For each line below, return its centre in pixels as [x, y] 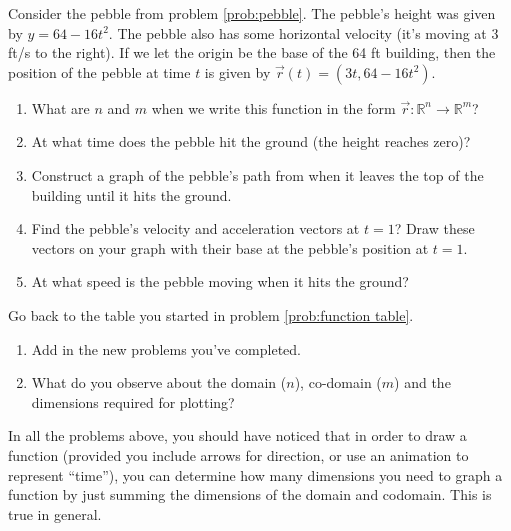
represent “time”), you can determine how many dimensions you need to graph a [255, 474]
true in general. [55, 513]
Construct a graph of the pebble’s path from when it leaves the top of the [257, 174]
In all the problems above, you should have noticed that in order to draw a [237, 435]
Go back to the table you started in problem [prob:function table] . [211, 314]
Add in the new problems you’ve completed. [166, 348]
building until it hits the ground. [131, 194]
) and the [422, 382]
